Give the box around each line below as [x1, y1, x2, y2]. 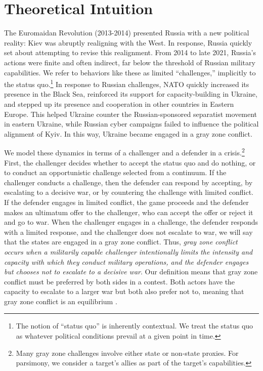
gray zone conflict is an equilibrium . [4, 296, 117, 306]
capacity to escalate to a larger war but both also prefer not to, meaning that [4, 286, 244, 297]
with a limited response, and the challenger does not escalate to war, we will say [4, 226, 253, 237]
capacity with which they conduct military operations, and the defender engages [4, 256, 249, 267]
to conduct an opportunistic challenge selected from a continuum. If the [4, 167, 227, 178]
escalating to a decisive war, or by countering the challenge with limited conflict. [4, 187, 253, 197]
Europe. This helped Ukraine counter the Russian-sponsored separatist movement [4, 108, 257, 119]
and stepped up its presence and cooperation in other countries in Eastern [4, 98, 234, 109]
